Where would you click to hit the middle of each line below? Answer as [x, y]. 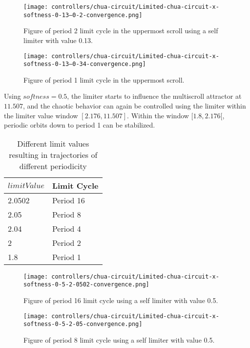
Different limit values [53, 143]
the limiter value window [41, 115]
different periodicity [53, 166]
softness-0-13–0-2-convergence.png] [83, 15]
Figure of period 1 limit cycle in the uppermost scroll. [104, 79]
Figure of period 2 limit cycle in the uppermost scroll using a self [121, 31]
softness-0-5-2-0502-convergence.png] [86, 285]
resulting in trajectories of [53, 154]
